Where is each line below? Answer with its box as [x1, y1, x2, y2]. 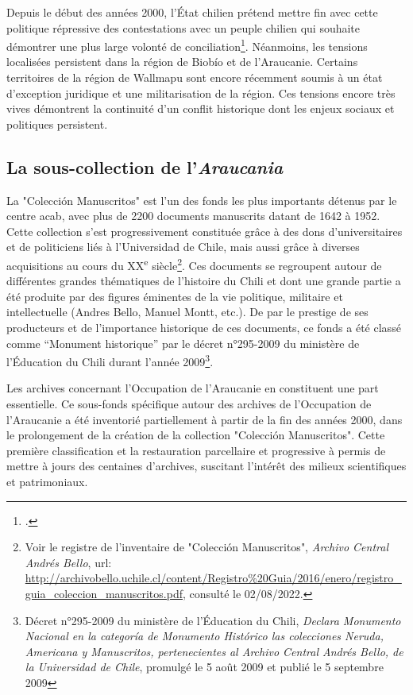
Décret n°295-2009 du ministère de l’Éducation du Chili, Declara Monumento [25, 612, 401, 628]
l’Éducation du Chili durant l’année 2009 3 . [6, 351, 214, 369]
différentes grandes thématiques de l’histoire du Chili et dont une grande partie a [6, 272, 401, 289]
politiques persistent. [6, 115, 108, 132]
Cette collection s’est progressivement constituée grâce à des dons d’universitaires [6, 222, 403, 239]
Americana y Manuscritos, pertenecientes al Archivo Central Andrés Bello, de [25, 643, 403, 659]
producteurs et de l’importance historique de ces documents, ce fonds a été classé [6, 319, 401, 336]
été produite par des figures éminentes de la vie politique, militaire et [6, 288, 343, 304]
